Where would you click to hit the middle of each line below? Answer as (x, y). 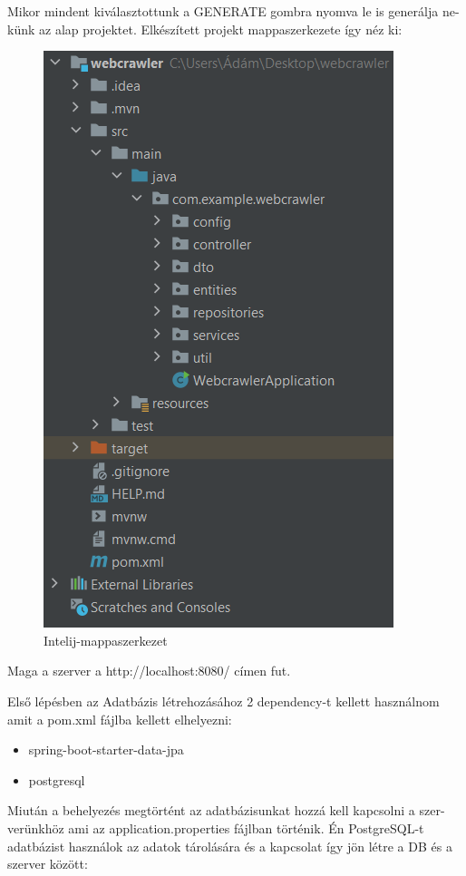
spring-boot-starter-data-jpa (106, 749)
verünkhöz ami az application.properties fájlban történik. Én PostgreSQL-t (216, 827)
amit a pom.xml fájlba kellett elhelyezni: (120, 719)
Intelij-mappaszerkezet (106, 640)
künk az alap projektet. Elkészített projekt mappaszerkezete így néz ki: (205, 29)
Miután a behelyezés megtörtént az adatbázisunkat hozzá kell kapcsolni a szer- (226, 810)
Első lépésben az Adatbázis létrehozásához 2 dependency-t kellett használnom (223, 701)
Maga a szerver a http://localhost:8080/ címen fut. (149, 671)
